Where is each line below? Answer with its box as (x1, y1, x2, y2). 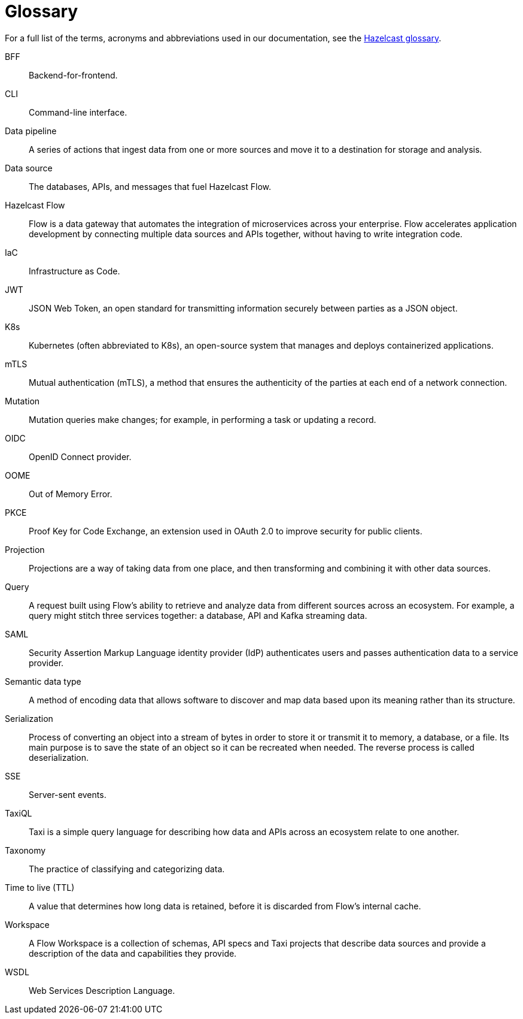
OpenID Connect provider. (29, 451, 132, 462)
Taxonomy (5, 845, 46, 855)
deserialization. (29, 752, 89, 763)
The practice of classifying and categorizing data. (29, 863, 225, 874)
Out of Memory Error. (29, 488, 112, 499)
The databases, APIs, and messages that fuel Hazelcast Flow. (29, 181, 272, 192)
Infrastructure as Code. (29, 265, 120, 276)
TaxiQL (5, 808, 32, 818)
